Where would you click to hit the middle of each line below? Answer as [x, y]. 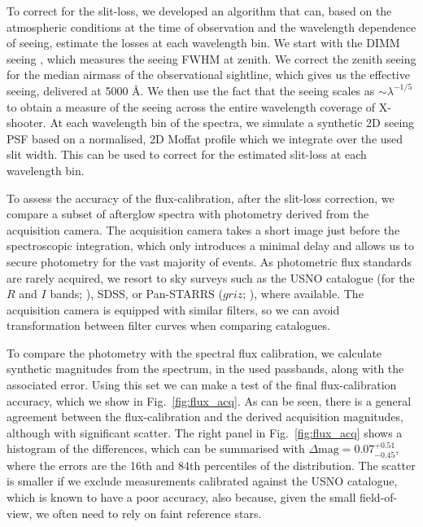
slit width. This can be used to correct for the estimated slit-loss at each [187, 154]
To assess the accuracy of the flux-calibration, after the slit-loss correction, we [201, 198]
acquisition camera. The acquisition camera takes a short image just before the [203, 229]
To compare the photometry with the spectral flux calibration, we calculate [194, 352]
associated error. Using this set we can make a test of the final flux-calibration [202, 385]
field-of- [378, 497]
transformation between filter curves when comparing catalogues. [168, 325]
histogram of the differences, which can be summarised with [156, 448]
